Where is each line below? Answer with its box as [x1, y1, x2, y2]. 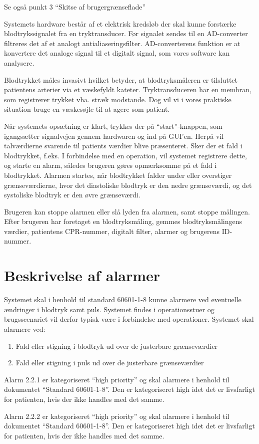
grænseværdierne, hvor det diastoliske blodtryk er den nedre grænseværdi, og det [4, 179, 252, 190]
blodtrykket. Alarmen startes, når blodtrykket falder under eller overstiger [4, 169, 232, 180]
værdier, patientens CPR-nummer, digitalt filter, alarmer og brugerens [4, 226, 219, 236]
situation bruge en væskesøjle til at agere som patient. [4, 104, 170, 114]
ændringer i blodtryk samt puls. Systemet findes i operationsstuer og [4, 304, 214, 314]
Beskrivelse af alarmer [4, 265, 160, 286]
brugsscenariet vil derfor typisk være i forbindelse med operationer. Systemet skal [4, 314, 254, 324]
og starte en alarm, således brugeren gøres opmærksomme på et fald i [4, 160, 217, 170]
